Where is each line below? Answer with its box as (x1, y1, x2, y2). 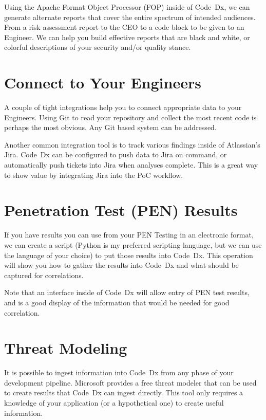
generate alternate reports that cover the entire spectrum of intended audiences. (4, 11, 256, 22)
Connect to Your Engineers (4, 72, 201, 93)
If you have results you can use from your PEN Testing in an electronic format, (4, 229, 254, 240)
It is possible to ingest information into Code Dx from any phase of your (4, 367, 234, 378)
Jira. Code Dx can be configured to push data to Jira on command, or (4, 149, 227, 160)
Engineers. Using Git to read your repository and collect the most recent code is (4, 112, 257, 122)
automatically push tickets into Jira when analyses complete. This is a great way (4, 159, 258, 170)
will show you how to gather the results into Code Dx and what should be (4, 260, 239, 270)
